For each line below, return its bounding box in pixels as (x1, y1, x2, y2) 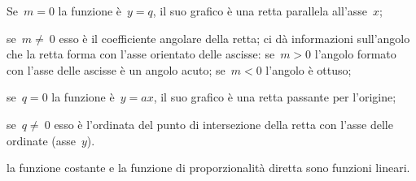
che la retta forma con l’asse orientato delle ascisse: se (7, 45, 275, 62)
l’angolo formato (314, 45, 396, 62)
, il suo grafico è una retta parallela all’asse (152, 2, 368, 19)
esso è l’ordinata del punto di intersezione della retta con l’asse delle (54, 115, 393, 132)
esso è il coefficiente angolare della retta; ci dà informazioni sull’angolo (59, 29, 410, 46)
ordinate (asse (7, 131, 76, 149)
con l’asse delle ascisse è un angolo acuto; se (7, 61, 226, 78)
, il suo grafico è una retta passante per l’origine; (153, 88, 396, 106)
